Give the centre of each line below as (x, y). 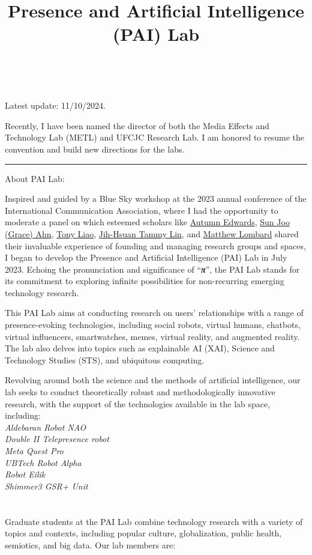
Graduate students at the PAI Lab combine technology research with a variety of (154, 521)
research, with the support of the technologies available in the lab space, (138, 403)
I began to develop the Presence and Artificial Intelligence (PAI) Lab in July (146, 257)
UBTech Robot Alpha (43, 462)
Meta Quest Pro (34, 450)
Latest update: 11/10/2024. (55, 105)
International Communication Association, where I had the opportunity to (142, 210)
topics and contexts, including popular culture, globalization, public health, (143, 533)
